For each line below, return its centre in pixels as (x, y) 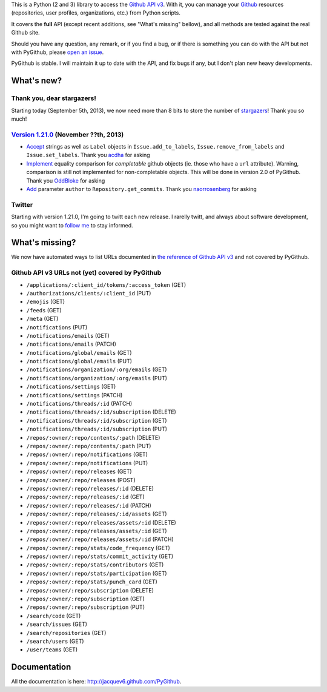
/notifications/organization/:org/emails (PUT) (97, 378)
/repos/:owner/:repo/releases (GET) (79, 472)
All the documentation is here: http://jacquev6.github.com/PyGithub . (96, 682)
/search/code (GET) (54, 616)
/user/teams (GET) (52, 650)
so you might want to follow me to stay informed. (72, 225)
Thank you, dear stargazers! (54, 98)
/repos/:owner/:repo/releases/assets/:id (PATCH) (100, 539)
